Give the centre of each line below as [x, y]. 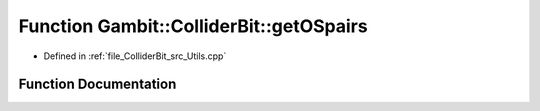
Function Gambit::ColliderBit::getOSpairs [193, 26]
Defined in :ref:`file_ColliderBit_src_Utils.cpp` [135, 56]
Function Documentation [97, 84]
